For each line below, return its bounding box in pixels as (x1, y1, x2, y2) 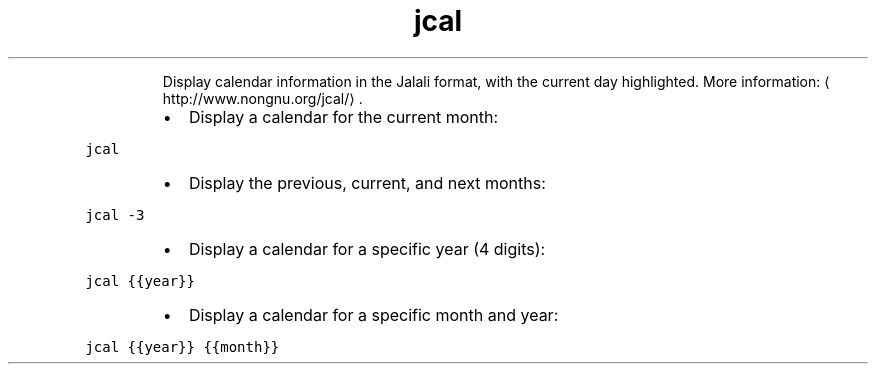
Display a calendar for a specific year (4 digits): (188, 238, 546, 259)
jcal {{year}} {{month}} (85, 338, 280, 355)
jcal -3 (85, 206, 145, 223)
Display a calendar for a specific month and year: (188, 304, 559, 325)
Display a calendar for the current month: (188, 106, 499, 127)
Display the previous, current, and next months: (188, 172, 546, 193)
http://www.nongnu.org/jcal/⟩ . (162, 89, 363, 107)
